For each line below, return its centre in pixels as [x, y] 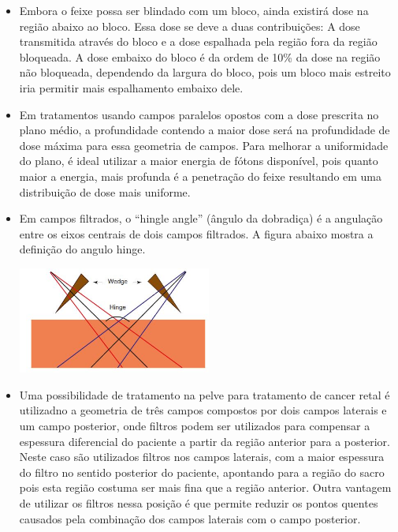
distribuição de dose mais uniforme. [105, 191]
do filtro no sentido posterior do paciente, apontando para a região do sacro [202, 472]
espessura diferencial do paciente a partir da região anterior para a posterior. [205, 441]
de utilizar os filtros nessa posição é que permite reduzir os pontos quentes [199, 502]
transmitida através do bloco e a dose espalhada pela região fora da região [198, 41]
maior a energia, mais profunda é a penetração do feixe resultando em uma [201, 176]
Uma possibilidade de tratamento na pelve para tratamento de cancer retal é [205, 394]
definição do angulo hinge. [82, 249]
